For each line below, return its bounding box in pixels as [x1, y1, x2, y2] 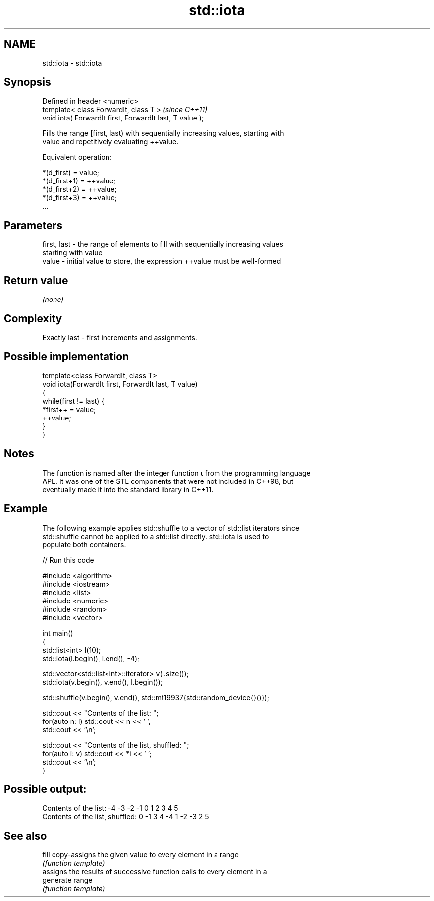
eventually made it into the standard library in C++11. [42, 485, 214, 494]
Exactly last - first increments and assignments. [42, 333, 197, 342]
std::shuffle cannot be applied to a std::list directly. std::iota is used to [42, 532, 269, 541]
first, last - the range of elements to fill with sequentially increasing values [42, 240, 283, 249]
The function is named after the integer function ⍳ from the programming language [42, 468, 311, 477]
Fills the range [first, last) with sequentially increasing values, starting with [42, 129, 284, 138]
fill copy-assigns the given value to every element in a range [42, 850, 239, 859]
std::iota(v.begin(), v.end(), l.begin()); [42, 677, 163, 686]
